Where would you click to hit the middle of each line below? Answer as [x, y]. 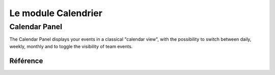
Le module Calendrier [56, 13]
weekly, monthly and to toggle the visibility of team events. [71, 46]
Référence [26, 61]
